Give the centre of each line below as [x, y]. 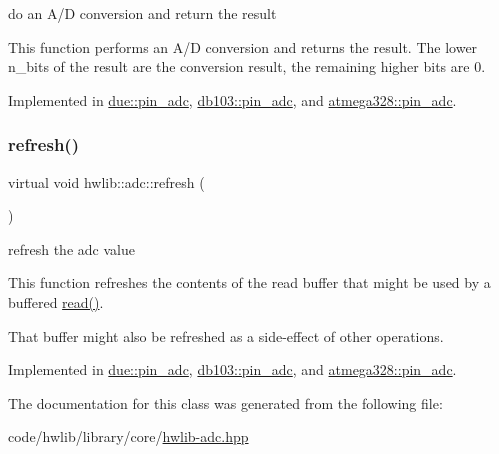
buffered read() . [56, 301]
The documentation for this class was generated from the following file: [225, 402]
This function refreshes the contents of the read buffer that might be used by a [249, 282]
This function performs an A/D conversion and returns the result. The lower [243, 46]
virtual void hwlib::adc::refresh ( [106, 181]
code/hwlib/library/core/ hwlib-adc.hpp [128, 436]
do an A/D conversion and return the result [142, 13]
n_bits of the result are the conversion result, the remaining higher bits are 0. [247, 66]
